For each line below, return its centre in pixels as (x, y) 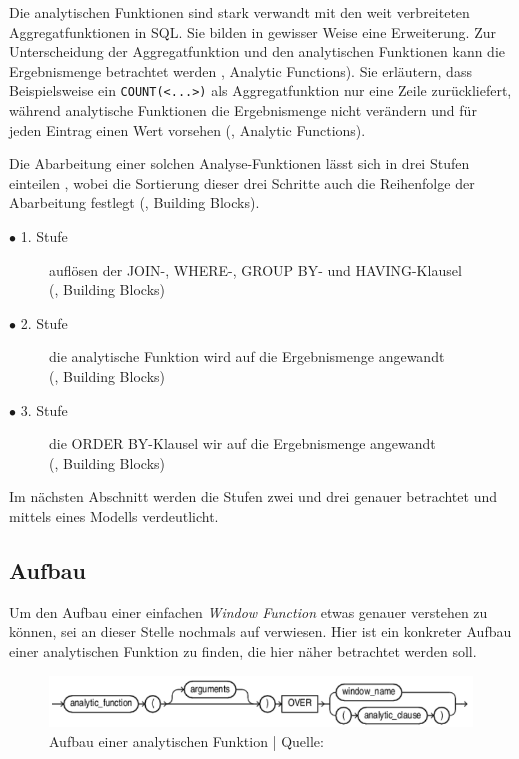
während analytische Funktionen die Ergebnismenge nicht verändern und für (243, 110)
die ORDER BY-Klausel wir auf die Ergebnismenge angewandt (242, 443)
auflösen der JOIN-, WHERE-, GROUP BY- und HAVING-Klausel (255, 269)
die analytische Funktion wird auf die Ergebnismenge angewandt (247, 356)
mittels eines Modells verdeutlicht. (114, 515)
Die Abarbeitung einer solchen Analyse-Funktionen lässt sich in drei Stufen (239, 163)
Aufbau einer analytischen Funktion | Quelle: (186, 740)
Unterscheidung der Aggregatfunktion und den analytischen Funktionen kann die (257, 51)
